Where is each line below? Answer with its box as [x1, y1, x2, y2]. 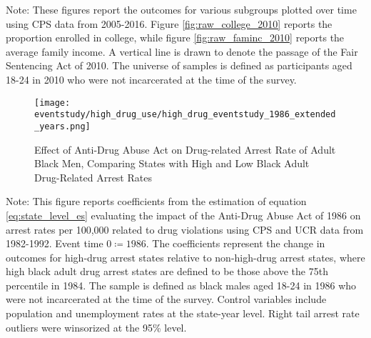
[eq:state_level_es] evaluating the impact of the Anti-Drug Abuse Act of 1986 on [6, 207, 361, 222]
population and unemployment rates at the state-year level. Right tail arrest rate [6, 306, 360, 321]
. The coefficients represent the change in [146, 236, 325, 251]
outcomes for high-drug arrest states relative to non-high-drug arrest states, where [6, 249, 365, 264]
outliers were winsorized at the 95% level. [6, 319, 187, 334]
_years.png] [34, 121, 91, 131]
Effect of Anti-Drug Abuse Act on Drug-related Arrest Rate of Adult [34, 141, 336, 156]
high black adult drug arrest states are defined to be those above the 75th [6, 264, 328, 279]
